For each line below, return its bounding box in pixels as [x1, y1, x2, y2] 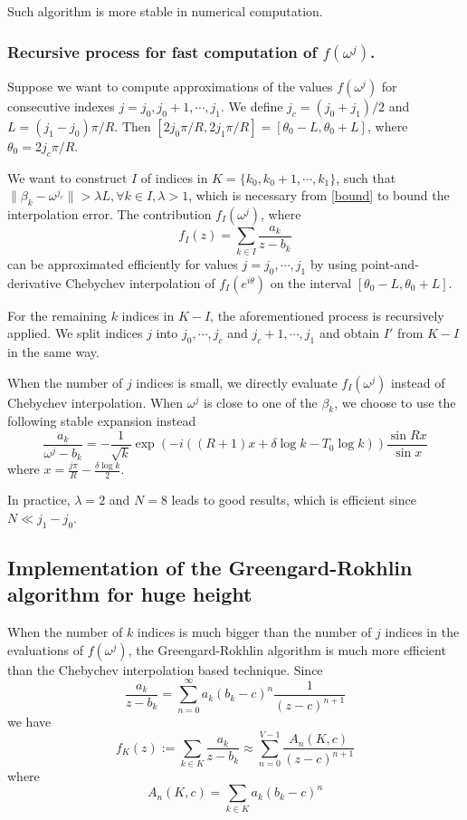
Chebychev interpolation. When [7, 392, 184, 411]
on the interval [270, 273, 352, 292]
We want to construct [7, 168, 128, 187]
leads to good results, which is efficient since [171, 490, 416, 509]
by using [310, 254, 357, 273]
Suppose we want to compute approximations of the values [7, 76, 333, 95]
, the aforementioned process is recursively [210, 305, 444, 324]
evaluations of [7, 640, 84, 659]
